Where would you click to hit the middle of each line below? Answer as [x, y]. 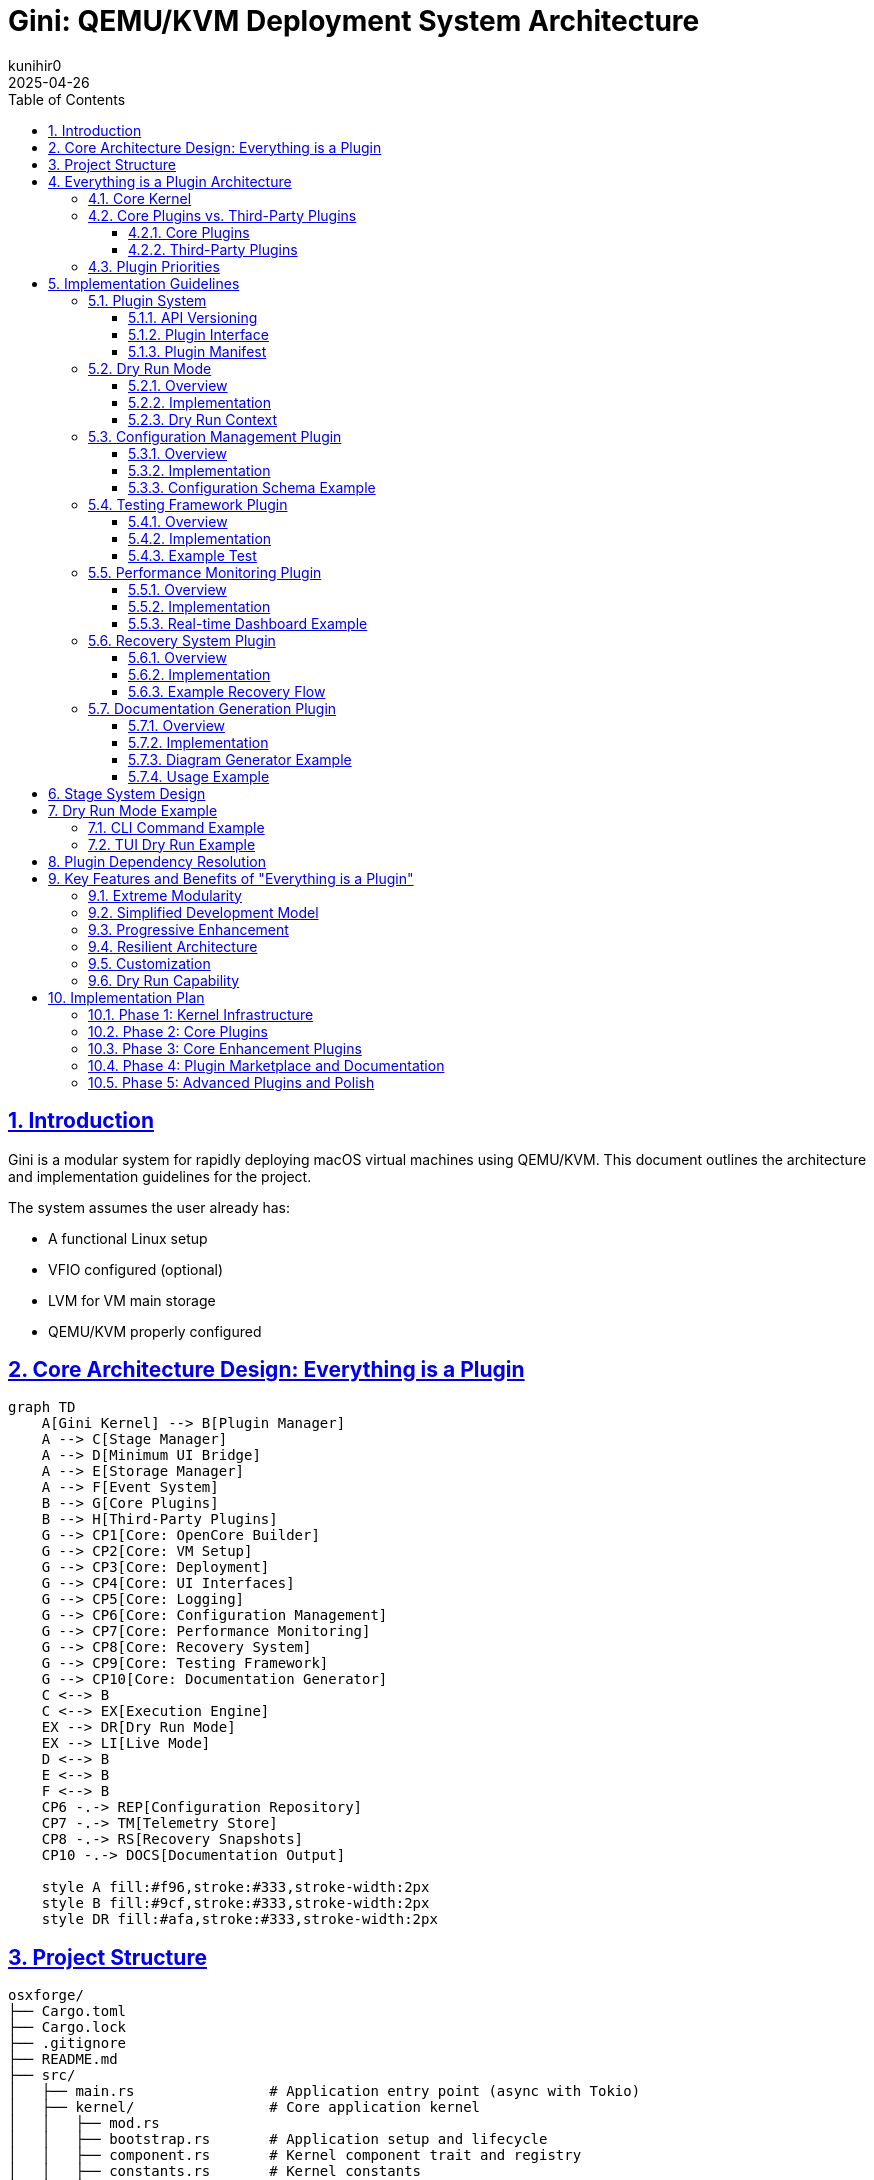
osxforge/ [46, 1995]
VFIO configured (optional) [136, 1269]
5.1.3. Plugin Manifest [197, 351]
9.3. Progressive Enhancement [188, 929]
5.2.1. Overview [178, 385]
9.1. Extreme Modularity [165, 895]
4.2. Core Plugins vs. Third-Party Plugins [222, 215]
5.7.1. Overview [177, 725]
